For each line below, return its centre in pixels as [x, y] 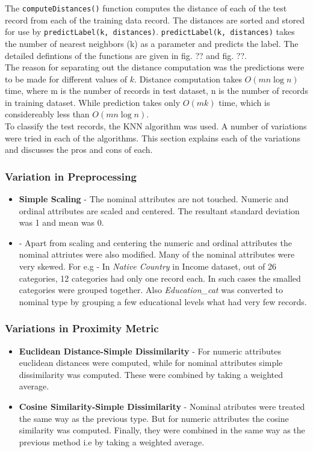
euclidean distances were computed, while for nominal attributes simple [151, 363]
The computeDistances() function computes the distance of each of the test [146, 8]
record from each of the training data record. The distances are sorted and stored [155, 20]
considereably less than [47, 114]
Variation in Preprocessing [71, 176]
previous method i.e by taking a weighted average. [112, 441]
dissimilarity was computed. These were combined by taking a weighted [151, 374]
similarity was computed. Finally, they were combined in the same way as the [162, 430]
